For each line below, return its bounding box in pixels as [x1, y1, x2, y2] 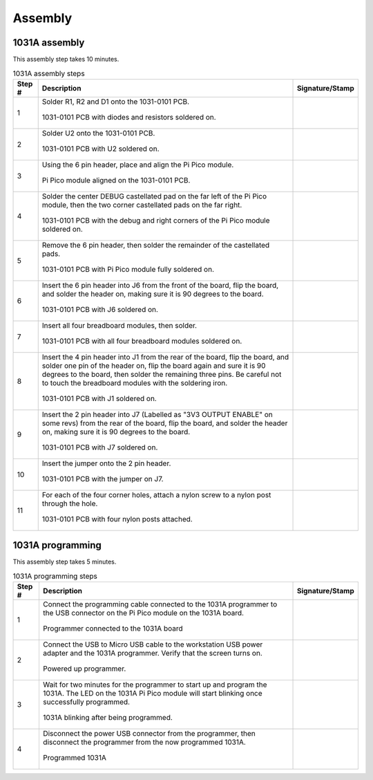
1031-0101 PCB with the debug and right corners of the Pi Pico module [41, 215, 270, 225]
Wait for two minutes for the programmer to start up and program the [42, 680, 267, 689]
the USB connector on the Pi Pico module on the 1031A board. [42, 609, 245, 618]
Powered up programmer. [42, 664, 126, 674]
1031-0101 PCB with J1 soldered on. [41, 393, 157, 403]
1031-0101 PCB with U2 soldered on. [41, 144, 160, 154]
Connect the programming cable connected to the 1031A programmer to [42, 600, 278, 609]
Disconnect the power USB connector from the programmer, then [42, 729, 256, 739]
